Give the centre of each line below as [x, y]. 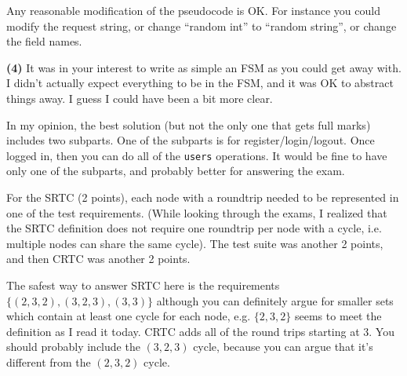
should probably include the [73, 347]
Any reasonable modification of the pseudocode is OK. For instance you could [193, 10]
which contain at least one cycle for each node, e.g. [129, 316]
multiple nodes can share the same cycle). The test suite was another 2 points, [195, 243]
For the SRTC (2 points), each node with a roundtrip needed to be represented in [203, 197]
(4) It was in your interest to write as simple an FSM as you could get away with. [204, 67]
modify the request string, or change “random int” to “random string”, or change [202, 26]
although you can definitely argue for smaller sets [275, 300]
